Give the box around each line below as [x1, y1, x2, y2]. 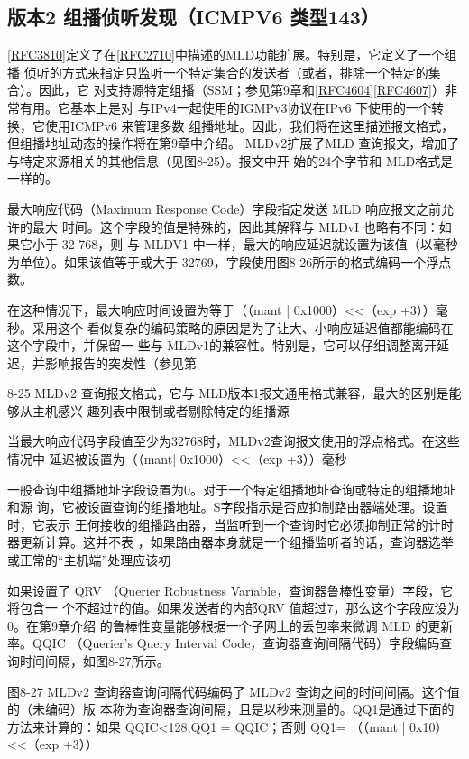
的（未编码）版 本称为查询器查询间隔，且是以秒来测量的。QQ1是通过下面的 [7, 699, 455, 718]
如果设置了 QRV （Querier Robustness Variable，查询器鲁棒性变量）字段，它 [7, 580, 454, 599]
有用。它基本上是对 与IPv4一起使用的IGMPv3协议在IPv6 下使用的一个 [19, 97, 432, 116]
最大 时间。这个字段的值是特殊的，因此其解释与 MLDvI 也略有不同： [32, 217, 439, 236]
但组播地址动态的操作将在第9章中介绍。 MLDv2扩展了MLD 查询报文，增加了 [7, 134, 460, 153]
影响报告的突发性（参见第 [44, 353, 197, 372]
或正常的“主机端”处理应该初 [7, 551, 171, 569]
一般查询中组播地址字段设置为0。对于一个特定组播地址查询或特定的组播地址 [7, 479, 455, 498]
